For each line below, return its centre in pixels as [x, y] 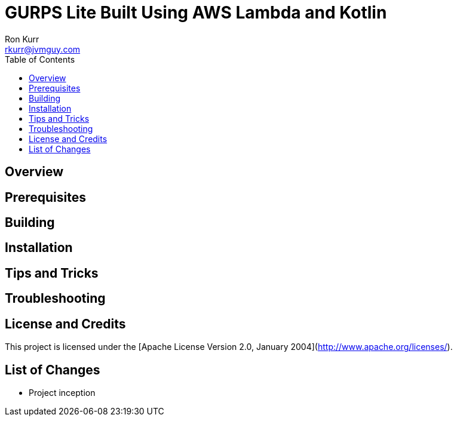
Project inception [62, 392]
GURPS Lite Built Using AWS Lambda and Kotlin [196, 13]
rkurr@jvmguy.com [43, 49]
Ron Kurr [22, 39]
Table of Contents [40, 59]
